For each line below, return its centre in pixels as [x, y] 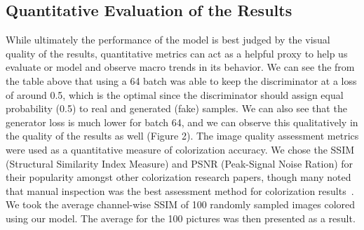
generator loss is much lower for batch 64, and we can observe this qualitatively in [182, 122]
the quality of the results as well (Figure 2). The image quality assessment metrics [182, 136]
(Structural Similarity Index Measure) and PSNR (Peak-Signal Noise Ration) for [180, 163]
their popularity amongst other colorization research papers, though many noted [178, 177]
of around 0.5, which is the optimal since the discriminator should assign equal [175, 94]
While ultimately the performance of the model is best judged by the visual [168, 40]
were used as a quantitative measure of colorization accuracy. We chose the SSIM [180, 149]
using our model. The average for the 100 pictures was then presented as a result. [181, 218]
